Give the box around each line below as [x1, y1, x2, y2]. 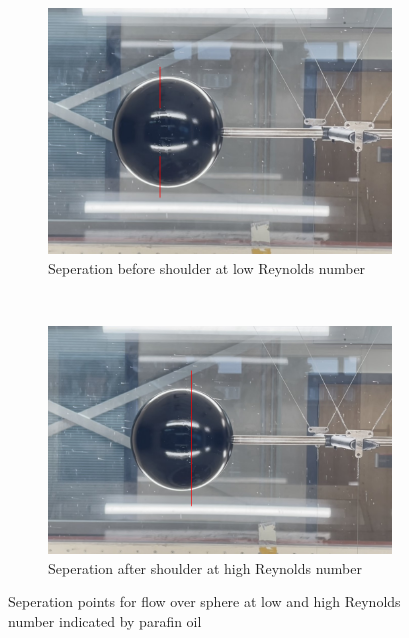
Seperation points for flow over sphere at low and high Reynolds [8, 591, 401, 612]
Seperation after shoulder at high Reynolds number [48, 557, 362, 578]
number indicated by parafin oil [8, 610, 202, 631]
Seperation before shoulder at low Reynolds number [48, 257, 366, 278]
